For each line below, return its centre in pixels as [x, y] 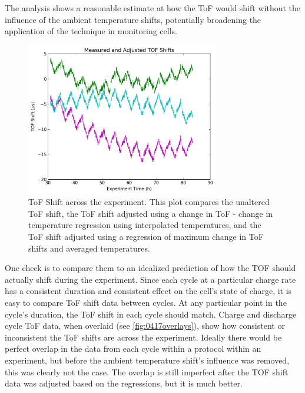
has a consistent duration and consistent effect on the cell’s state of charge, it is [148, 291]
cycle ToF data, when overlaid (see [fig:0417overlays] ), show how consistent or [145, 326]
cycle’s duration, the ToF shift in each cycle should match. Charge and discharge [151, 314]
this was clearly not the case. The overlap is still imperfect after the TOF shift [147, 371]
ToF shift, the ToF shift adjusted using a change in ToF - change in [151, 213]
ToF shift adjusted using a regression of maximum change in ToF [146, 236]
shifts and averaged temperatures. [89, 248]
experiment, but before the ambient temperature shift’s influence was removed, [147, 360]
